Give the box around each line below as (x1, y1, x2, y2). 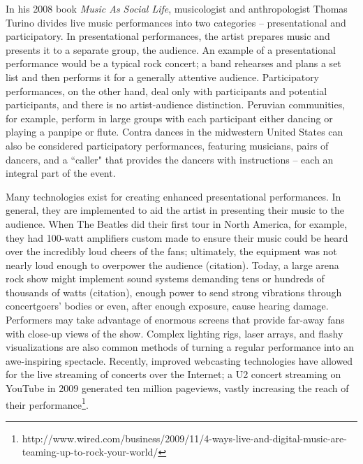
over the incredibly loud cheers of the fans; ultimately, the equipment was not (6, 244, 337, 259)
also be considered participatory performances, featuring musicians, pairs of (6, 138, 329, 152)
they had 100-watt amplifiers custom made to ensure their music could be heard (6, 230, 348, 245)
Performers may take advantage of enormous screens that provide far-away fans (6, 312, 345, 327)
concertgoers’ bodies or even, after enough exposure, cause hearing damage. (6, 298, 329, 313)
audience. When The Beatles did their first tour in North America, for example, (6, 216, 348, 231)
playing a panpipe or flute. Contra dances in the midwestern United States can (6, 124, 343, 139)
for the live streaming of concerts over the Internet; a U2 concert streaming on (6, 367, 341, 382)
